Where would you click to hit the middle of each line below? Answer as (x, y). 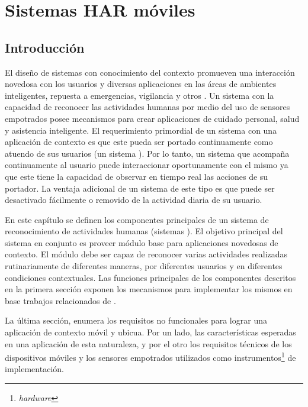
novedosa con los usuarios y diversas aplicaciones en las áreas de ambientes (141, 84)
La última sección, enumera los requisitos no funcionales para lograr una (136, 320)
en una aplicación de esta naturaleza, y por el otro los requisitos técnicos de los (148, 343)
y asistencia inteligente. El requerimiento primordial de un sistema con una (141, 130)
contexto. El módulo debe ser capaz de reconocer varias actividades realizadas (146, 254)
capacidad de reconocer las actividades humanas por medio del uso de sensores (147, 107)
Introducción (45, 47)
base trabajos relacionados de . (60, 300)
